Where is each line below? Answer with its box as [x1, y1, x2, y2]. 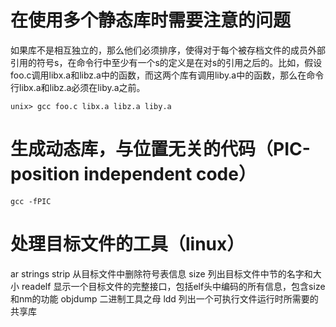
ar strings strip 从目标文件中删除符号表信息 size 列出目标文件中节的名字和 [10, 267, 313, 280]
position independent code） [10, 163, 257, 186]
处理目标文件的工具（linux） [10, 233, 245, 256]
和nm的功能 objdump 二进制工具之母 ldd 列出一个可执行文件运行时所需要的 [10, 292, 319, 305]
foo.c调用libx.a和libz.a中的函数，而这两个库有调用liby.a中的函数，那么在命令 [10, 69, 325, 81]
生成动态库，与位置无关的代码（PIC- [10, 138, 311, 161]
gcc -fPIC [10, 196, 52, 206]
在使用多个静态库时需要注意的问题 [10, 9, 292, 32]
